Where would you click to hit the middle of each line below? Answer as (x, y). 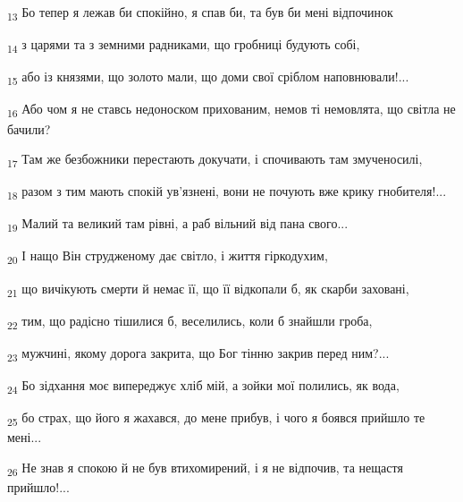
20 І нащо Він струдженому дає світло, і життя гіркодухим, (168, 257)
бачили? (29, 128)
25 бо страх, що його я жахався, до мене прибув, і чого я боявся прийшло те (216, 418)
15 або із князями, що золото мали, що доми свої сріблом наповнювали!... (208, 78)
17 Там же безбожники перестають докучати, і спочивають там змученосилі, (215, 160)
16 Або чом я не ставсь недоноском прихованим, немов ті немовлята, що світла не (231, 110)
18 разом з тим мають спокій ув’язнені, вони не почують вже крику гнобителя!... (227, 192)
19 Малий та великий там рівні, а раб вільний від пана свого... (178, 225)
